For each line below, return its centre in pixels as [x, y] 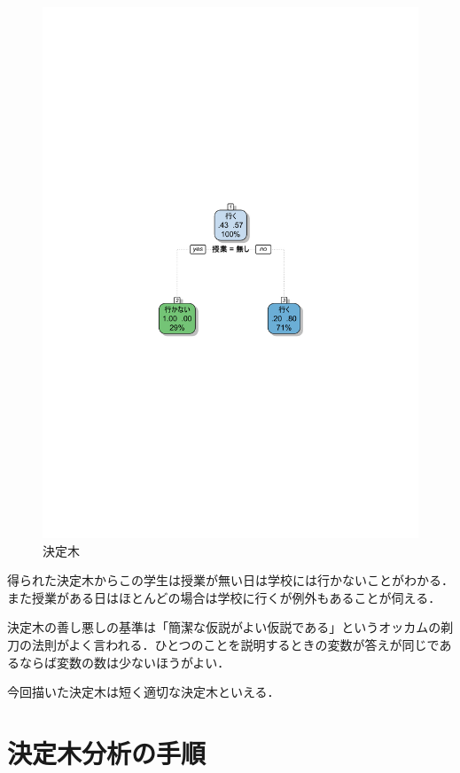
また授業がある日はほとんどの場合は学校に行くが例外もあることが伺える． [224, 597]
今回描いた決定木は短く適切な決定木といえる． [144, 692]
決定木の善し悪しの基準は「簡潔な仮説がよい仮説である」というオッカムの [224, 627]
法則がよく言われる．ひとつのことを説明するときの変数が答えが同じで [235, 645]
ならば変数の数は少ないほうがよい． [125, 662]
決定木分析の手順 [107, 753]
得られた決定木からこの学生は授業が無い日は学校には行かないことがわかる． [230, 580]
